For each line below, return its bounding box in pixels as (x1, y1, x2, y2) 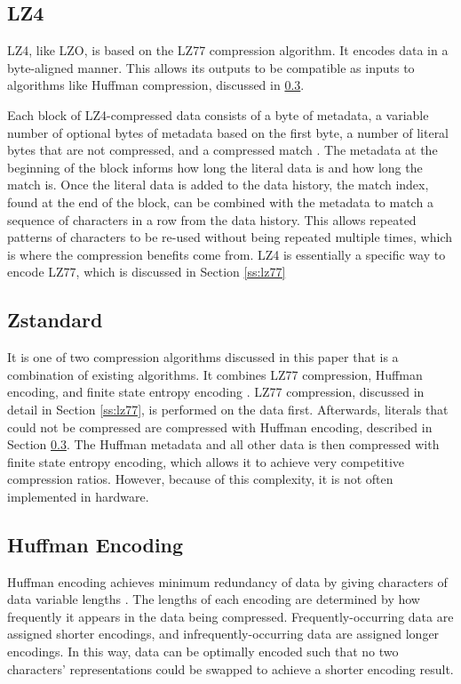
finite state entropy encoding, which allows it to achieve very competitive (7, 452, 405, 471)
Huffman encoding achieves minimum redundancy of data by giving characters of (7, 572, 448, 591)
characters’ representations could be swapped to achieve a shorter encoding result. (7, 659, 454, 678)
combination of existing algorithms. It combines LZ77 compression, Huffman (7, 365, 423, 383)
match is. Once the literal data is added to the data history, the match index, (7, 175, 429, 194)
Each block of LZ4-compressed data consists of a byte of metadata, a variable (7, 105, 429, 124)
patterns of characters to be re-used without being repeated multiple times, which (7, 228, 452, 246)
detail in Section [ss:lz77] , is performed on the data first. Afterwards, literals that (7, 399, 449, 418)
